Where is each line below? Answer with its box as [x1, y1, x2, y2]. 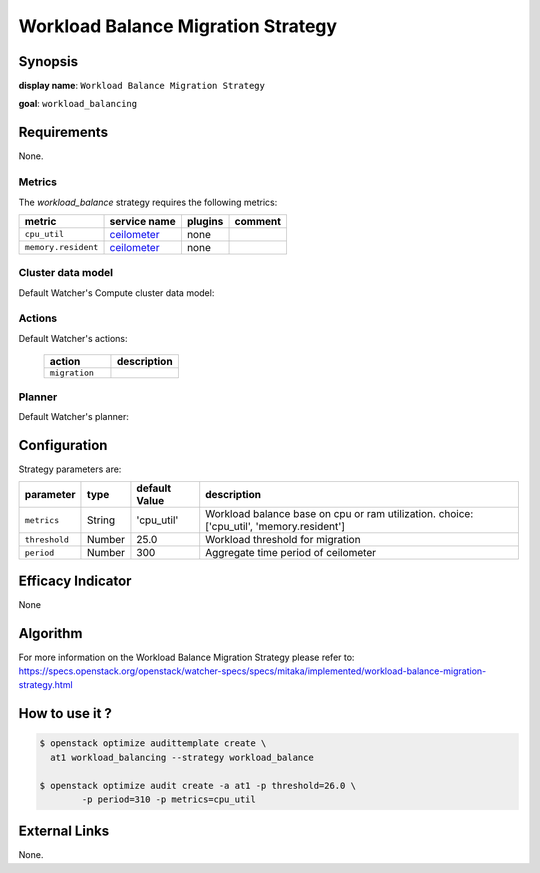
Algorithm [18, 625, 83, 642]
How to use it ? [18, 705, 112, 722]
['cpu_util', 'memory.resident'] [205, 520, 345, 534]
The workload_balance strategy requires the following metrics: [18, 196, 278, 208]
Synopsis [18, 53, 79, 70]
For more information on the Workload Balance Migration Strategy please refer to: [18, 651, 355, 663]
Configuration [18, 436, 108, 454]
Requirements [18, 124, 109, 141]
